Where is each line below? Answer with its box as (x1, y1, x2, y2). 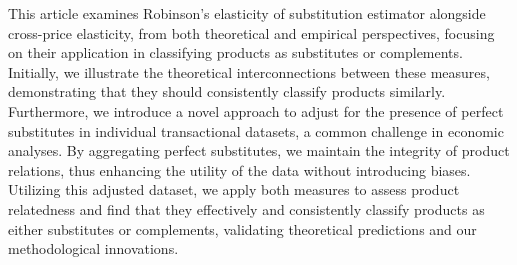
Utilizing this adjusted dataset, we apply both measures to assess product (8, 179, 460, 200)
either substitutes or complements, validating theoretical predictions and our (8, 218, 477, 239)
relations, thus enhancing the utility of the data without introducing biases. (8, 159, 471, 180)
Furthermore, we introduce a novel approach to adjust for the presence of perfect (8, 100, 504, 121)
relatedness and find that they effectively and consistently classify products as (8, 198, 485, 219)
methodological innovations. (8, 238, 179, 259)
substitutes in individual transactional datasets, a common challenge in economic (8, 120, 504, 141)
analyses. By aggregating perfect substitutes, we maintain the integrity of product (8, 140, 510, 161)
